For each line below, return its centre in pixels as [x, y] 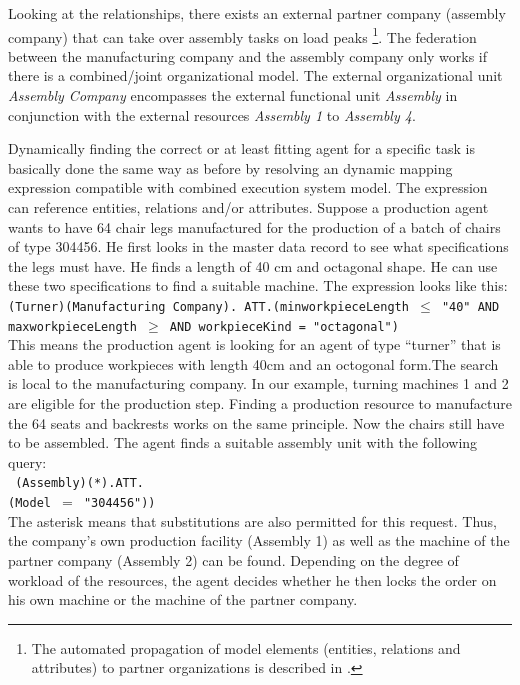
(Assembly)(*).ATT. [80, 483]
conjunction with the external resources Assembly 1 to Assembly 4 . [212, 114]
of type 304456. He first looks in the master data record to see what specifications [258, 246]
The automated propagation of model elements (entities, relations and [246, 647]
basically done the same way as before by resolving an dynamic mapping [230, 167]
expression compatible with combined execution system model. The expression [248, 187]
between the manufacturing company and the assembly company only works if [248, 55]
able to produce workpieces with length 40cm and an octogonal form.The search [253, 363]
